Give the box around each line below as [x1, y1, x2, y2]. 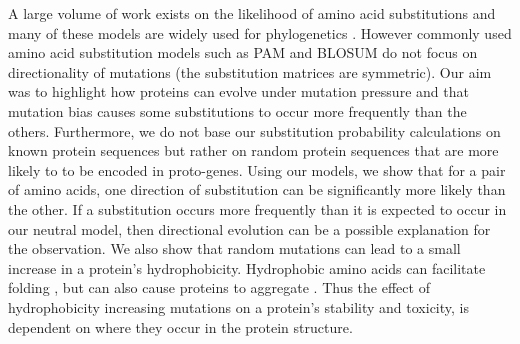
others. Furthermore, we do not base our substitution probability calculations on [8, 120, 501, 141]
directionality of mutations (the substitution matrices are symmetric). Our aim [8, 61, 492, 82]
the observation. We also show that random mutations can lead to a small [8, 238, 461, 259]
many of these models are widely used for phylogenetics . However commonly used [8, 22, 512, 43]
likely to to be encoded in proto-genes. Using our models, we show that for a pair [8, 159, 506, 180]
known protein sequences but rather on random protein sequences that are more [8, 140, 499, 161]
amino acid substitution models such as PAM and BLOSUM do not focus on [8, 42, 478, 63]
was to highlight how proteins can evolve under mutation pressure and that [8, 81, 469, 102]
